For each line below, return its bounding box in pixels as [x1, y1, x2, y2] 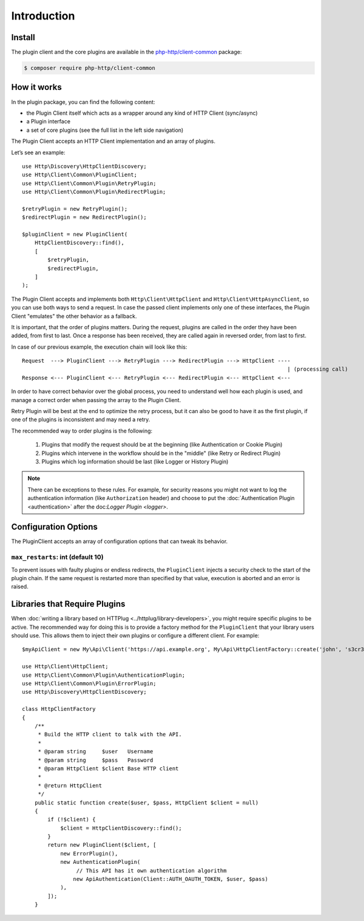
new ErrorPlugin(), [60, 850, 118, 857]
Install [11, 32, 36, 43]
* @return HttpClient [38, 782, 103, 789]
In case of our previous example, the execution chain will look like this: [11, 343, 187, 351]
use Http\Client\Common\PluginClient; [22, 171, 138, 179]
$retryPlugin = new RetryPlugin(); [22, 205, 128, 212]
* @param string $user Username [38, 748, 153, 755]
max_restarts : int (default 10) [11, 553, 104, 561]
